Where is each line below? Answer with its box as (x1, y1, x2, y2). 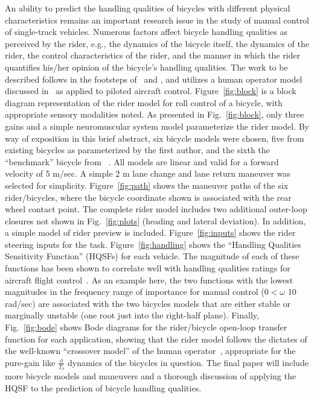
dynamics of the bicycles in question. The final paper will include (67, 356, 309, 368)
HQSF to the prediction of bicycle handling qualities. (5, 381, 202, 394)
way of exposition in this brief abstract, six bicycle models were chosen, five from (5, 131, 304, 144)
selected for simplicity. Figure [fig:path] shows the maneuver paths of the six (5, 178, 289, 191)
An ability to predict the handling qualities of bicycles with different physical (5, 2, 290, 14)
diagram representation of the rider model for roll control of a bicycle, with (5, 96, 283, 109)
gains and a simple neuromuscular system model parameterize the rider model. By (5, 119, 309, 132)
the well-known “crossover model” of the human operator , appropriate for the (5, 344, 296, 357)
